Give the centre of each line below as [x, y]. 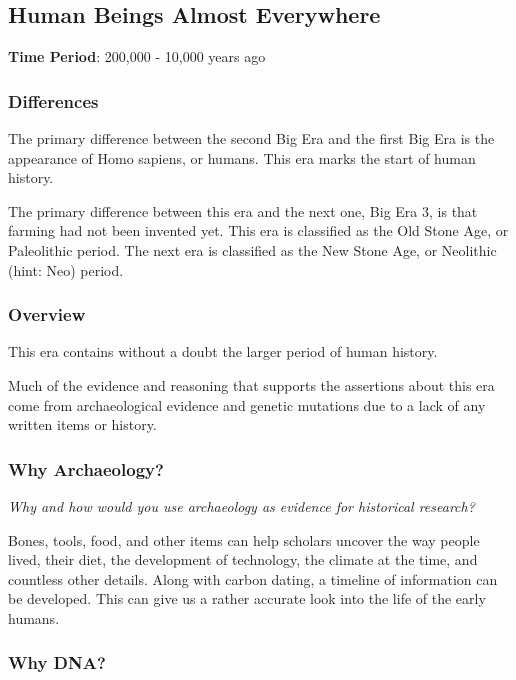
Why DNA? [57, 662]
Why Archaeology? [86, 468]
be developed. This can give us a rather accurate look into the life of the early [247, 598]
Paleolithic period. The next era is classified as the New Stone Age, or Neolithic [252, 249]
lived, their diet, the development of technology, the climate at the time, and [243, 559]
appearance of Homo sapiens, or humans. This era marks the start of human [242, 157]
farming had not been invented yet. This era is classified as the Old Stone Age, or [258, 230]
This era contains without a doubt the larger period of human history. [223, 351]
